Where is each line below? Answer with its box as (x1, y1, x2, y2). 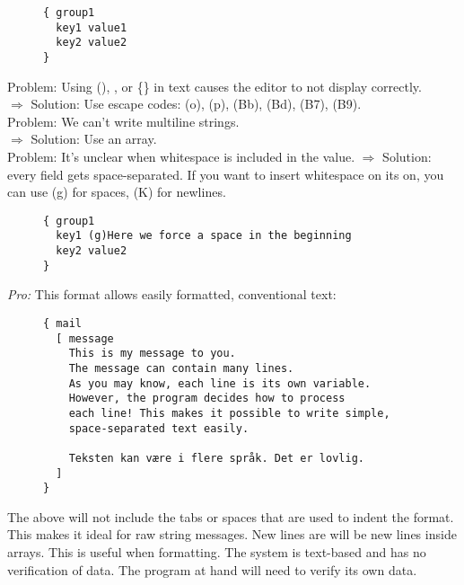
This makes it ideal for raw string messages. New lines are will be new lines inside (7, 525, 457, 544)
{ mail (43, 317, 82, 330)
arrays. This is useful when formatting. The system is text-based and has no (7, 543, 426, 562)
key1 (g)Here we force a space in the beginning (56, 229, 352, 243)
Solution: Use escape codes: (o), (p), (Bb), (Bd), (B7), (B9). (31, 94, 362, 113)
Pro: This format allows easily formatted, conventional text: (7, 285, 337, 304)
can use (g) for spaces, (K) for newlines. (7, 182, 226, 201)
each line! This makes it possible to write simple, (68, 406, 390, 420)
